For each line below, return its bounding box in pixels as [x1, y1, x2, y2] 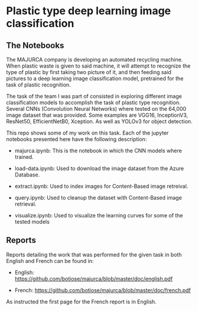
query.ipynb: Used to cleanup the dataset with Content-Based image [14, 194, 182, 201]
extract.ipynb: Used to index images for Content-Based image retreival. [14, 182, 189, 190]
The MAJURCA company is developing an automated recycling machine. [6, 56, 183, 63]
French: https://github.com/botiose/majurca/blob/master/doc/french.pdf [14, 286, 191, 294]
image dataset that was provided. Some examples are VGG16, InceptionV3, [6, 111, 188, 118]
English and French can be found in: [6, 257, 94, 264]
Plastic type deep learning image [6, 4, 171, 18]
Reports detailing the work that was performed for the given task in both [6, 251, 182, 258]
